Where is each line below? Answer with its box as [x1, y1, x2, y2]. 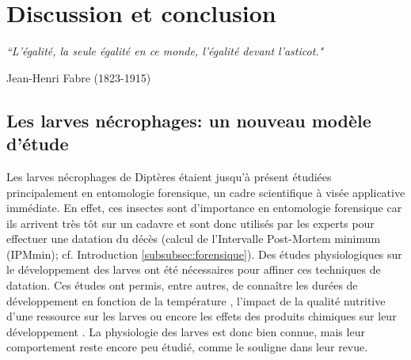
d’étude [6, 131, 69, 156]
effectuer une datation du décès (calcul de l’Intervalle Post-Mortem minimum [6, 230, 381, 247]
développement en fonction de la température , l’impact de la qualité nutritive [6, 292, 386, 309]
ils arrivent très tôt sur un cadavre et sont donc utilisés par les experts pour [6, 214, 375, 231]
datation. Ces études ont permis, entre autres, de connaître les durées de [6, 277, 358, 294]
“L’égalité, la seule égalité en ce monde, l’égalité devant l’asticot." [6, 43, 324, 59]
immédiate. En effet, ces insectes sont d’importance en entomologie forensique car [6, 199, 402, 216]
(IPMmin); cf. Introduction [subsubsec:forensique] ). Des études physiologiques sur [6, 245, 402, 262]
